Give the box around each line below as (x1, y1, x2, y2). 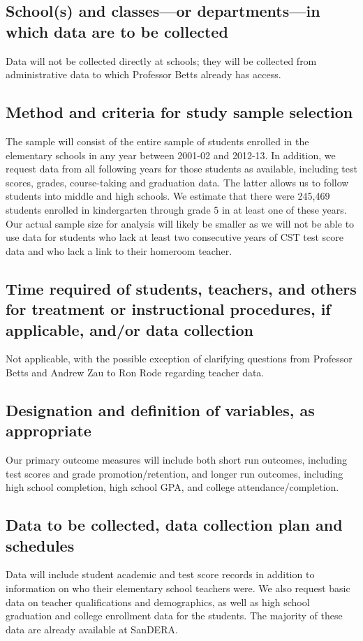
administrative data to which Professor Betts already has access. (6, 67, 281, 82)
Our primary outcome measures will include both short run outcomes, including (6, 452, 348, 467)
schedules (6, 534, 75, 556)
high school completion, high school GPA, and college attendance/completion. (6, 480, 339, 494)
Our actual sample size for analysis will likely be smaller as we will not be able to (6, 216, 355, 230)
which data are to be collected (6, 20, 228, 42)
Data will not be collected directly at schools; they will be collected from (6, 53, 317, 68)
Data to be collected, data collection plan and (6, 514, 343, 536)
